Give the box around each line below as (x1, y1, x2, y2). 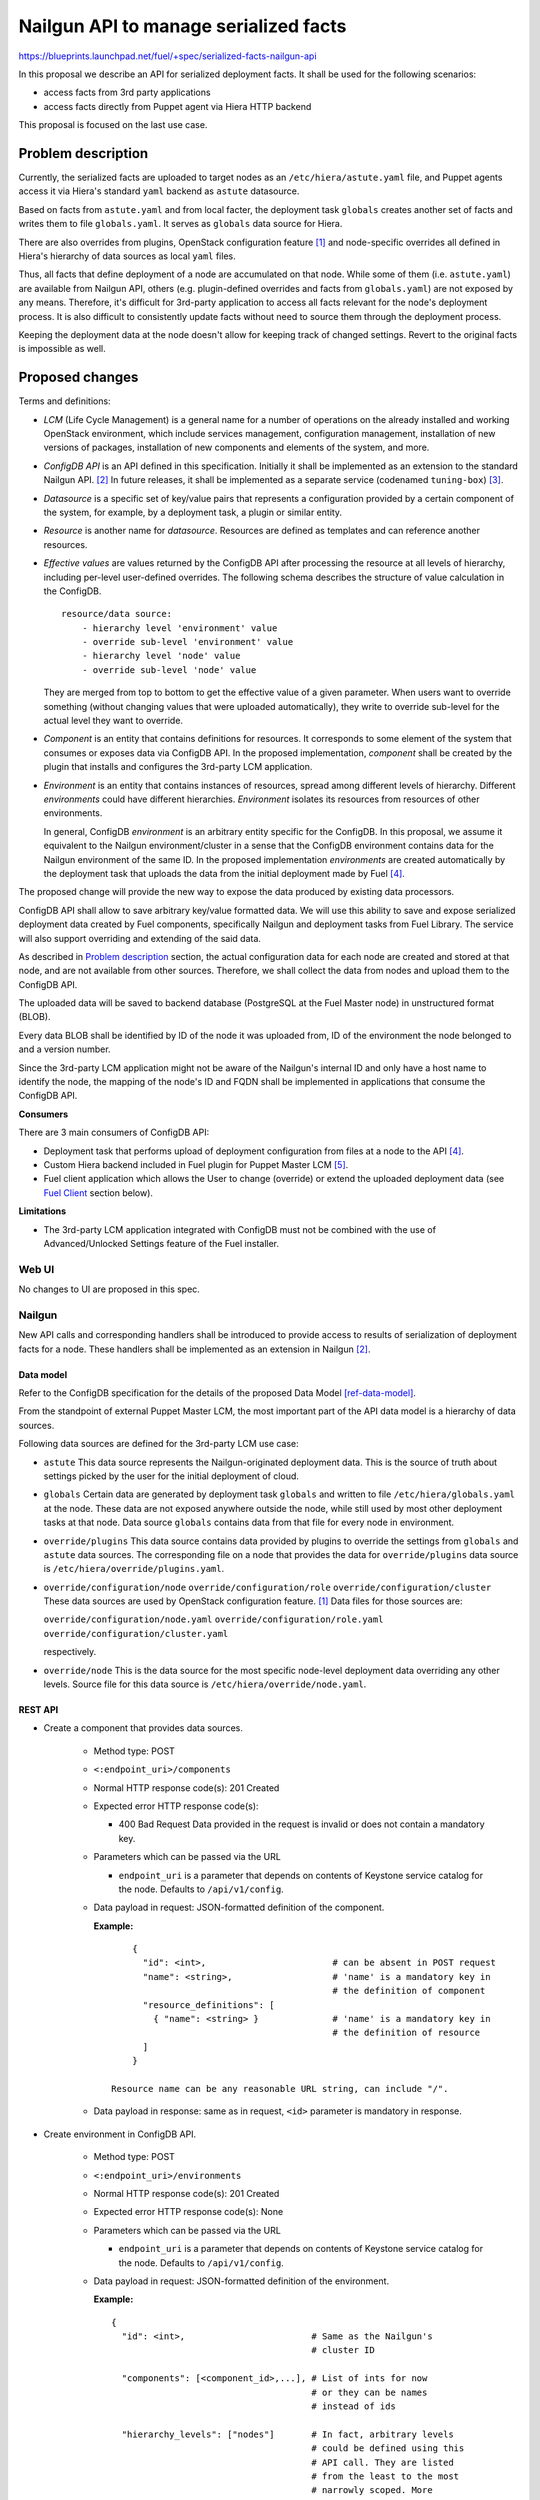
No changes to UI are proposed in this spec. (18, 1283, 200, 1295)
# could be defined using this (311, 2443, 465, 2454)
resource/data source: (61, 608, 173, 620)
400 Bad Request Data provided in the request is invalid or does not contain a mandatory (118, 1818, 485, 1830)
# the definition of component (332, 1985, 486, 1997)
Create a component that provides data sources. (43, 1722, 244, 1734)
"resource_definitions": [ (142, 1999, 275, 2010)
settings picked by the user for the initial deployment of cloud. (43, 1470, 300, 1482)
